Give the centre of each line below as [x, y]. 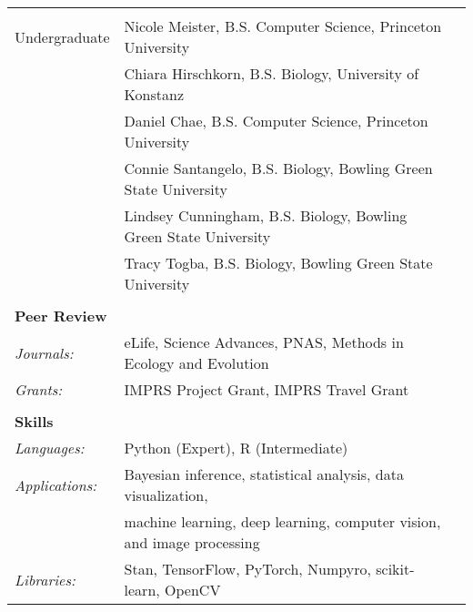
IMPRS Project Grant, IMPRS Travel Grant [267, 389]
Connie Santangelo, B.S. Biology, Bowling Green [278, 168]
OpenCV [193, 590]
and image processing [192, 542]
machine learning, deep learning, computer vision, [282, 521]
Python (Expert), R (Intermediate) [236, 448]
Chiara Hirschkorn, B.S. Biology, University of [272, 73]
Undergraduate [62, 36]
